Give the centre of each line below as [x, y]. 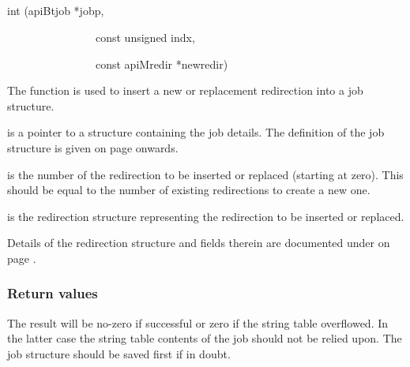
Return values [53, 293]
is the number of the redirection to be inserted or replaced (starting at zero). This [205, 174]
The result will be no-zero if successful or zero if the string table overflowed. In [198, 322]
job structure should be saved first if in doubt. [119, 353]
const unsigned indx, [145, 37]
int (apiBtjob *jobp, [56, 11]
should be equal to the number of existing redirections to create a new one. [189, 190]
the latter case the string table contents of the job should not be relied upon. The [205, 338]
